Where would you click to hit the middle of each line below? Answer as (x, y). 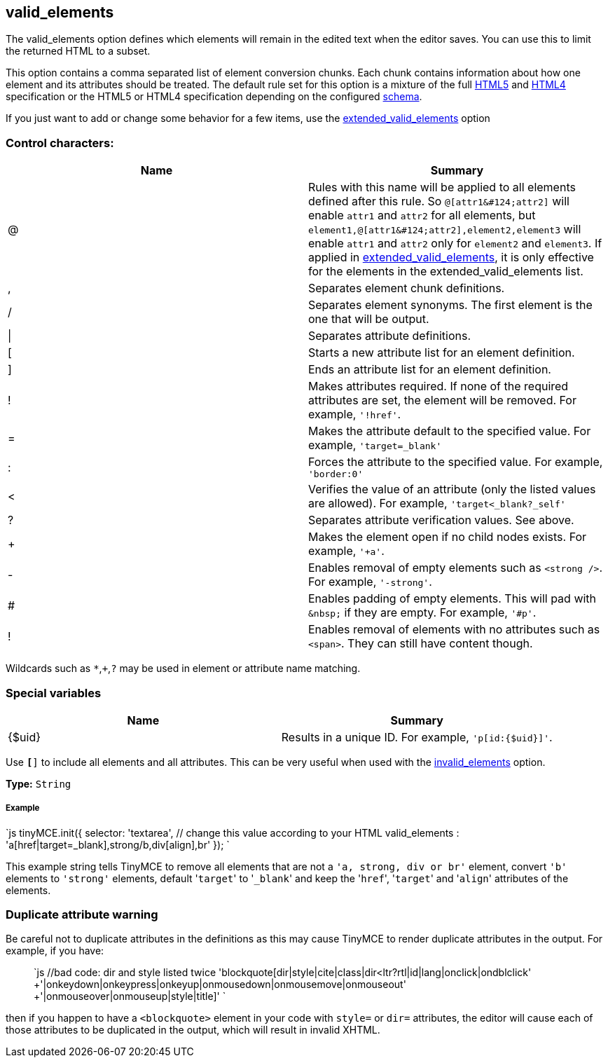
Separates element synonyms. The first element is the (450, 305)
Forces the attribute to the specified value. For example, (456, 462)
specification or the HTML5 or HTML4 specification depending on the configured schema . (214, 97)
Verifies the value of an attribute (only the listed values (452, 489)
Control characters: (60, 143)
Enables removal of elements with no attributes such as (454, 630)
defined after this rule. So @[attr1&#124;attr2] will (439, 201)
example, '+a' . (346, 551)
